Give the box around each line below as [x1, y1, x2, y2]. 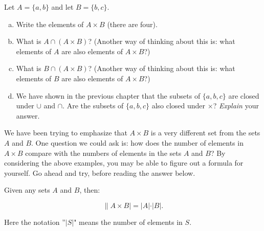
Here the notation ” [4, 216, 65, 227]
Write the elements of [16, 18, 84, 29]
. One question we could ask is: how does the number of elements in [31, 137, 244, 148]
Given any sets [4, 184, 50, 195]
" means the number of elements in [74, 216, 183, 227]
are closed [228, 90, 259, 101]
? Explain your [213, 100, 259, 111]
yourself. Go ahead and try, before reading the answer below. [4, 167, 195, 178]
